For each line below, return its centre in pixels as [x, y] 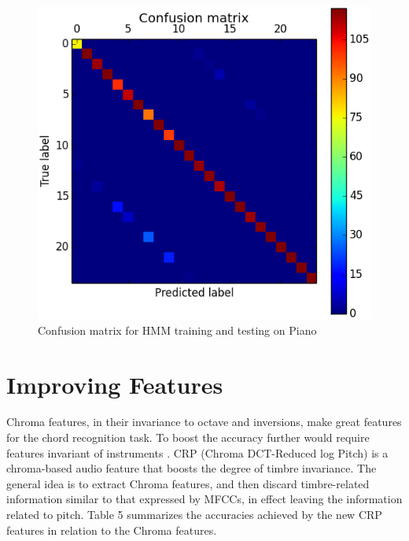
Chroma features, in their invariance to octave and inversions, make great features [204, 422]
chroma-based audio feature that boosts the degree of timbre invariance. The [192, 468]
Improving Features [115, 384]
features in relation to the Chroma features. [112, 530]
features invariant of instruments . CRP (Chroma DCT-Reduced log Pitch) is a [197, 452]
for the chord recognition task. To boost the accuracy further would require [188, 437]
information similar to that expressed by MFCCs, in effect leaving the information [204, 499]
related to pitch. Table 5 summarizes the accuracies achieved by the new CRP [194, 515]
